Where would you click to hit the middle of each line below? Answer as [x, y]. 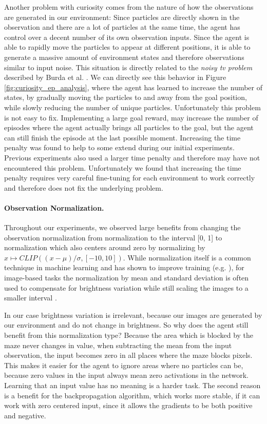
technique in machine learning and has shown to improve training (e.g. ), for [124, 267]
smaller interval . [31, 298]
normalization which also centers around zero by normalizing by [105, 247]
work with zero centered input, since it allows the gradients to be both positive [128, 405]
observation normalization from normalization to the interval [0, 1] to [113, 237]
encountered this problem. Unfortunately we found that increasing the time [123, 167]
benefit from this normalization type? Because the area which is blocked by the [129, 335]
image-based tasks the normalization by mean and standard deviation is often [127, 278]
